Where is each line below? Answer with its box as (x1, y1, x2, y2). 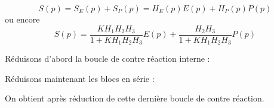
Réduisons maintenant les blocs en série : (5, 72, 155, 84)
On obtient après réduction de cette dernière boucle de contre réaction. (5, 92, 264, 104)
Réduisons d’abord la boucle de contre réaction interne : (5, 52, 210, 65)
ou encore (5, 13, 40, 25)
